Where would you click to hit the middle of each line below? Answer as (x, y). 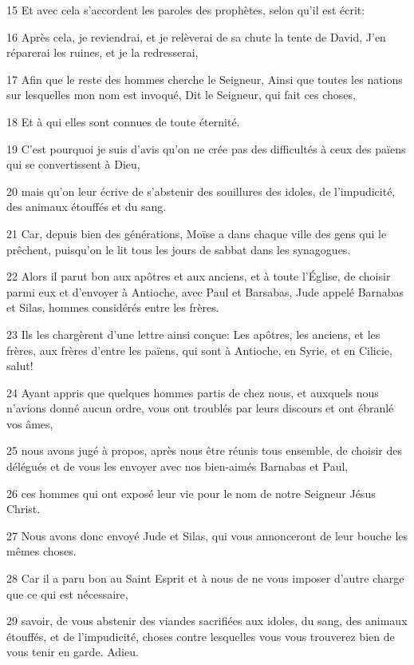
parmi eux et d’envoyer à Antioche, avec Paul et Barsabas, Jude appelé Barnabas (205, 291)
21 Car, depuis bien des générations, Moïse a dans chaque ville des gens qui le (197, 233)
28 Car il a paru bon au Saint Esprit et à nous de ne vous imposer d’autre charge (205, 578)
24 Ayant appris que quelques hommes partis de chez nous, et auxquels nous (193, 392)
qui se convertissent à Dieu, (73, 164)
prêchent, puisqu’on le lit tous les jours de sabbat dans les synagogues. (179, 249)
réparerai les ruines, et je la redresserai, (103, 52)
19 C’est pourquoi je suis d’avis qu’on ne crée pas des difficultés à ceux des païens (206, 148)
